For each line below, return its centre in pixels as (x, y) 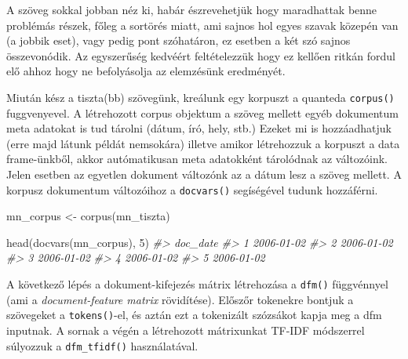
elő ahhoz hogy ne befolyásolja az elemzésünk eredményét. (146, 71)
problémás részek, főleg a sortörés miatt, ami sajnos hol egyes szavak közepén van (202, 25)
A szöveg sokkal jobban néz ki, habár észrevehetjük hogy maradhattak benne (192, 9)
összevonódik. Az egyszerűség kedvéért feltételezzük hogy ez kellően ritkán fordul (201, 55)
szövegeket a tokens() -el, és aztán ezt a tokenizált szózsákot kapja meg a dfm (194, 315)
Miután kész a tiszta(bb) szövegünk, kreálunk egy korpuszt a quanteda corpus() (200, 97)
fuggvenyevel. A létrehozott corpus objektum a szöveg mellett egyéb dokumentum (202, 112)
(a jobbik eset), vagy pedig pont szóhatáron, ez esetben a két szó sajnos (178, 40)
